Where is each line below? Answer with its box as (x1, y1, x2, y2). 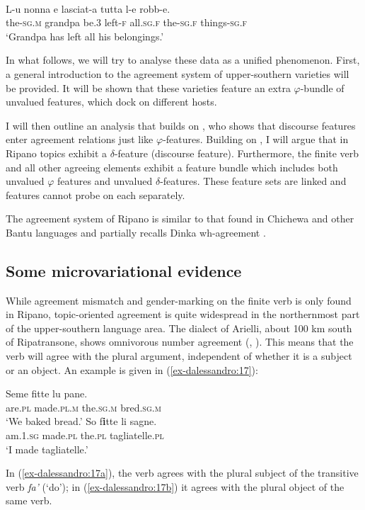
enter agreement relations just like (6, 132, 153, 147)
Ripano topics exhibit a (6, 145, 108, 160)
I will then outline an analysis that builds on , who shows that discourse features (6, 118, 356, 132)
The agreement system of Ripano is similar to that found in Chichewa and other (6, 211, 354, 226)
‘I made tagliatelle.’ (6, 441, 88, 456)
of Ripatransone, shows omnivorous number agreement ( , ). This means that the (6, 334, 354, 349)
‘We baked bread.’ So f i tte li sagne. (6, 414, 157, 429)
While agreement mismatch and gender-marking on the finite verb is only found (6, 293, 352, 307)
